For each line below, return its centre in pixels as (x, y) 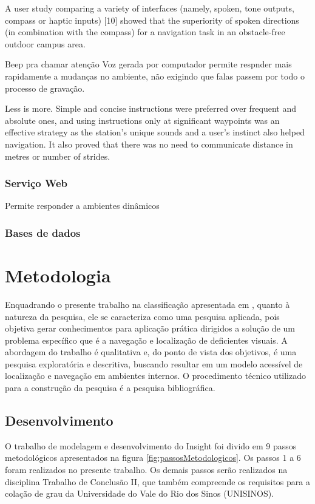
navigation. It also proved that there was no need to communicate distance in (149, 144)
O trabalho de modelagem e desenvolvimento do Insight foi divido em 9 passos (151, 445)
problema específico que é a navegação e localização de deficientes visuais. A (146, 340)
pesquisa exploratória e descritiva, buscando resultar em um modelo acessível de (154, 363)
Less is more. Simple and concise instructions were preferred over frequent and (151, 108)
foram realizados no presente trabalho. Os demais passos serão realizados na (146, 470)
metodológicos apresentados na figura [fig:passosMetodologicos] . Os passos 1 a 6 (153, 458)
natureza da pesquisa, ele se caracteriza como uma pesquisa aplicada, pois (142, 316)
